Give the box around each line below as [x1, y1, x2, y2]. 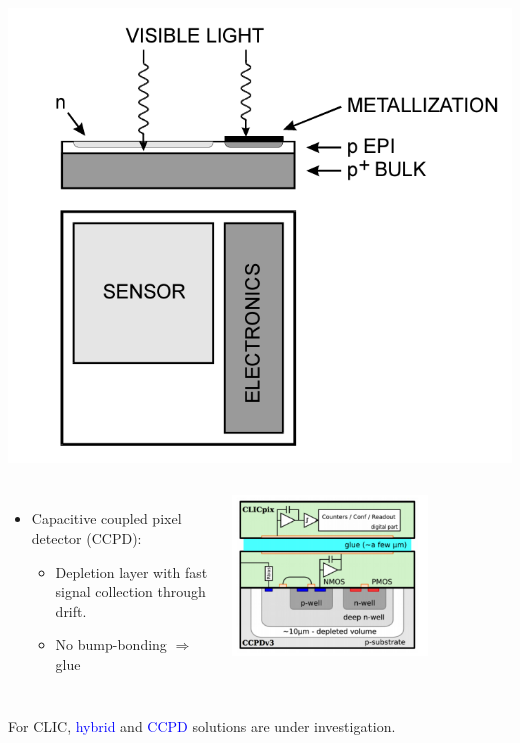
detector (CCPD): [31, 527, 142, 548]
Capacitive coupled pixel [31, 508, 182, 529]
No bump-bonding [55, 634, 167, 655]
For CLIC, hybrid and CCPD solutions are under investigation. [8, 715, 396, 736]
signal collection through [55, 581, 206, 602]
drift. [55, 600, 87, 621]
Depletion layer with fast [55, 561, 208, 582]
